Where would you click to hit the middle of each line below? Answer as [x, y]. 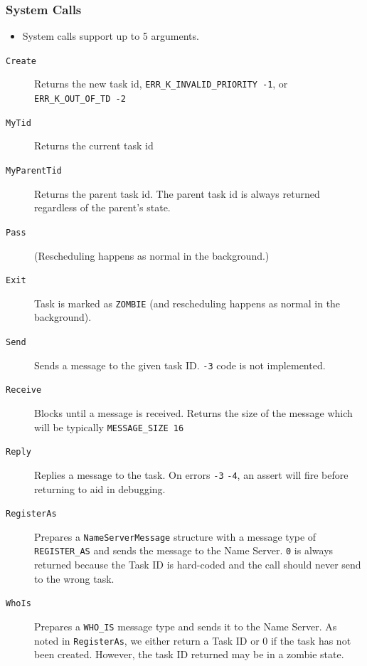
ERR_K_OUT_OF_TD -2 [80, 99]
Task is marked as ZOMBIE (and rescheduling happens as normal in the [187, 303]
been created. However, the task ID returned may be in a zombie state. [189, 654]
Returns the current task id [94, 146]
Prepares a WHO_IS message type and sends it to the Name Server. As [186, 626]
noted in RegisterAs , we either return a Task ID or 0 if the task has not [193, 640]
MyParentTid [34, 171]
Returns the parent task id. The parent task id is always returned [177, 193]
